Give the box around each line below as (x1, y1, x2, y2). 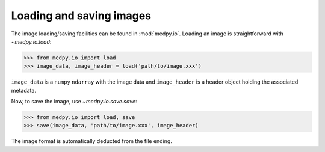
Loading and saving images (11, 9, 152, 22)
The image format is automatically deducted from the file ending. (11, 138, 173, 145)
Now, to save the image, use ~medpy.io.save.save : (11, 98, 138, 105)
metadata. (11, 87, 36, 94)
